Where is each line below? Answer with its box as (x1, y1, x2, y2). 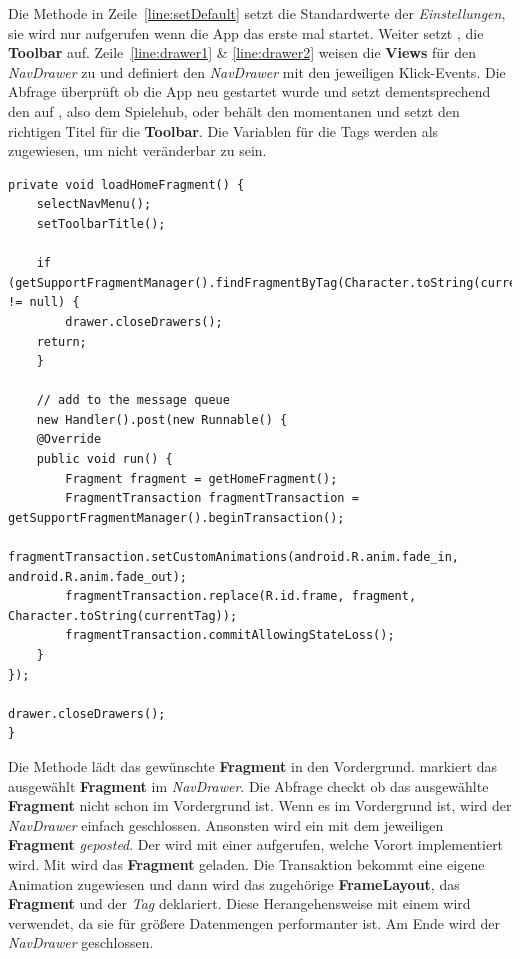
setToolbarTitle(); (36, 216, 166, 231)
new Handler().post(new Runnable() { (36, 412, 288, 427)
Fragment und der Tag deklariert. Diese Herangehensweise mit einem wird (8, 893, 471, 914)
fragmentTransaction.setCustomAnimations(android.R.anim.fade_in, (8, 550, 460, 565)
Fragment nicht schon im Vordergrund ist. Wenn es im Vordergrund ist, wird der (8, 795, 512, 816)
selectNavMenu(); (36, 197, 152, 212)
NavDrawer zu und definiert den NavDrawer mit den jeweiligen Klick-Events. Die (8, 61, 506, 82)
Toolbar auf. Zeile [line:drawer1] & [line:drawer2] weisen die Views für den (8, 42, 476, 63)
